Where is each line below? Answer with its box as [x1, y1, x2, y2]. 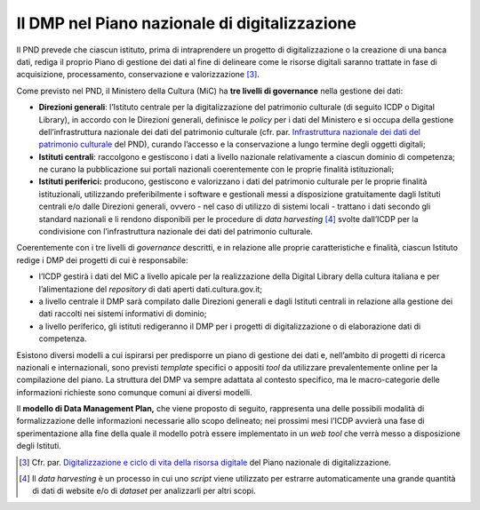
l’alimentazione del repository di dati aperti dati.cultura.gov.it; [38, 283, 262, 294]
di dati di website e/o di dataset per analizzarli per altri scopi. [32, 485, 257, 497]
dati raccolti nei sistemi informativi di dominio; [38, 308, 207, 319]
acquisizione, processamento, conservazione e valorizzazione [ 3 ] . [16, 69, 260, 80]
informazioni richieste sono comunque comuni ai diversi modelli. [16, 386, 252, 397]
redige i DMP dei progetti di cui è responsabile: [16, 254, 188, 266]
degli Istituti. [16, 441, 62, 451]
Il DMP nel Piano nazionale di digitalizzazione [16, 13, 357, 33]
